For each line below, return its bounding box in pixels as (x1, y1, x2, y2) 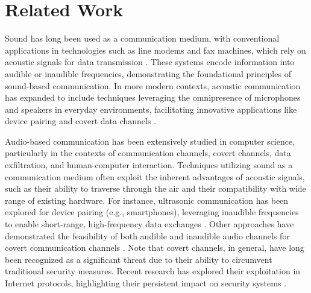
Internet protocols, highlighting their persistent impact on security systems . (5, 277, 287, 289)
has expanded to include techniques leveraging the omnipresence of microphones (5, 91, 301, 104)
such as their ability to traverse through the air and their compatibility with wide (5, 182, 306, 195)
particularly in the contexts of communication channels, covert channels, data (5, 146, 291, 159)
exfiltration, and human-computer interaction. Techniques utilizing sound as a (5, 159, 293, 171)
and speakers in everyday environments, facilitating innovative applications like (5, 102, 297, 115)
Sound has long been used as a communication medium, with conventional (5, 32, 280, 45)
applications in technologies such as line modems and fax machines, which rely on (5, 43, 306, 56)
